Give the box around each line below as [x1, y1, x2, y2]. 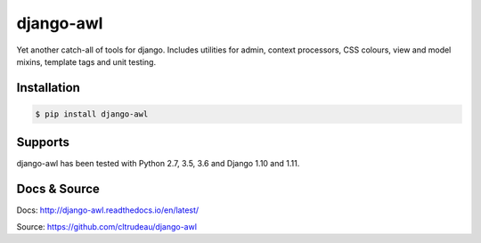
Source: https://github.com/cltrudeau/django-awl [16, 221, 198, 231]
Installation [16, 80, 80, 95]
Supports [16, 134, 70, 150]
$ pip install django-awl [35, 109, 149, 119]
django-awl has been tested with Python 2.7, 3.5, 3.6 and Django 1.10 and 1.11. [16, 158, 300, 169]
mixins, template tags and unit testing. [16, 56, 156, 67]
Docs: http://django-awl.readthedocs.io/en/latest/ [16, 205, 200, 215]
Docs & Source [16, 182, 100, 197]
